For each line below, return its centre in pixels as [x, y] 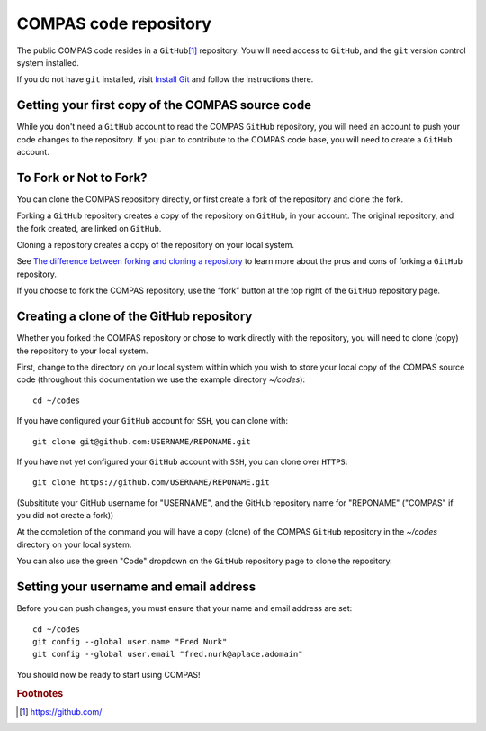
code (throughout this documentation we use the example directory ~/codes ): [161, 379]
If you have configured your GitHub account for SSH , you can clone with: [152, 421]
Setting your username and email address [136, 587]
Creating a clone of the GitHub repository [135, 317]
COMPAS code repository [114, 23]
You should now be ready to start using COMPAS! [109, 674]
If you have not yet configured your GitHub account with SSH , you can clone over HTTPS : [182, 461]
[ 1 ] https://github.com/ [61, 711]
